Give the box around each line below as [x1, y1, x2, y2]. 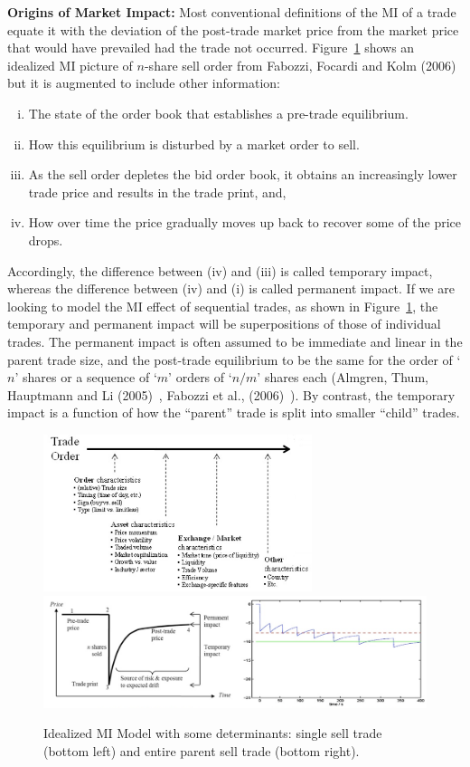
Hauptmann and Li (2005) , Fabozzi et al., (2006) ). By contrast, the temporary [7, 385, 456, 404]
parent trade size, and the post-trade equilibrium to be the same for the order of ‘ [7, 350, 461, 369]
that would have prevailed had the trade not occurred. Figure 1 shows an [7, 38, 415, 57]
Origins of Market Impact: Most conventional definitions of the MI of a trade [7, 3, 456, 21]
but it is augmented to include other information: [7, 73, 280, 92]
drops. [28, 230, 63, 249]
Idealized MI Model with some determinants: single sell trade [43, 724, 382, 743]
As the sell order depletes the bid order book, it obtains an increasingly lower [28, 165, 457, 184]
